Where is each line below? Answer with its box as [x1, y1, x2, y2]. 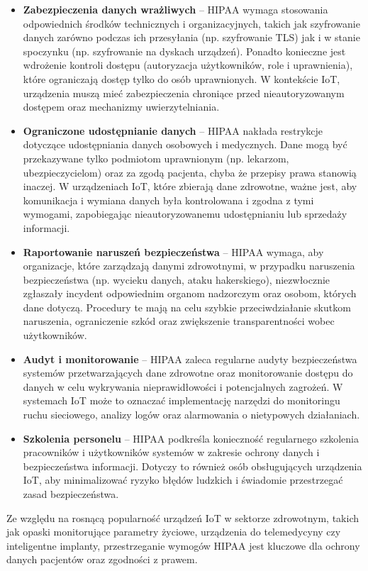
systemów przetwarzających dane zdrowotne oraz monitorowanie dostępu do [23, 365, 353, 380]
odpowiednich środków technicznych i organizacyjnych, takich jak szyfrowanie [23, 16, 360, 31]
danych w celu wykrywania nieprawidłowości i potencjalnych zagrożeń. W [23, 379, 343, 394]
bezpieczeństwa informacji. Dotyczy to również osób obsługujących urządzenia [23, 458, 362, 473]
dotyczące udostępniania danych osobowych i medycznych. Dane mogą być [23, 137, 347, 152]
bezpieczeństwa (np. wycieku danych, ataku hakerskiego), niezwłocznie [23, 272, 330, 287]
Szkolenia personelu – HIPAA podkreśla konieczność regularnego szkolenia [23, 431, 359, 445]
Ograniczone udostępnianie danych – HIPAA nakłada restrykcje [23, 123, 323, 138]
